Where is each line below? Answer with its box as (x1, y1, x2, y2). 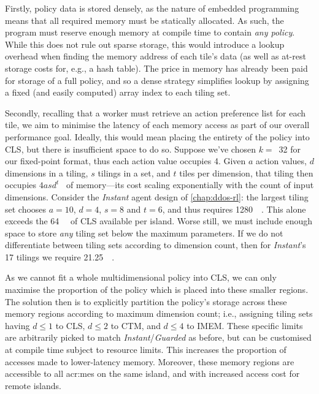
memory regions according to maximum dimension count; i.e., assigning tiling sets (5, 307, 313, 320)
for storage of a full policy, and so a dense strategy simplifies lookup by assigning (5, 74, 309, 86)
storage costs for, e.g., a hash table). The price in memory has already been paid (5, 61, 308, 74)
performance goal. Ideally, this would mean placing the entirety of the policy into (5, 130, 310, 143)
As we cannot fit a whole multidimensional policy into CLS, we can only (5, 271, 277, 284)
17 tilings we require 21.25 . (5, 250, 115, 263)
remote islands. (5, 379, 61, 392)
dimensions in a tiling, (5, 166, 88, 179)
